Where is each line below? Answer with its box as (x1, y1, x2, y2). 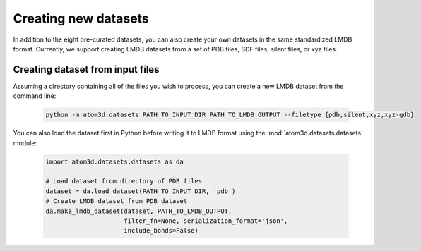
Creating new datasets (13, 11, 150, 26)
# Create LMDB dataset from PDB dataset (45, 197, 187, 205)
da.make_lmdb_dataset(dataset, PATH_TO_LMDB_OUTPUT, (45, 207, 232, 215)
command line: (13, 92, 57, 100)
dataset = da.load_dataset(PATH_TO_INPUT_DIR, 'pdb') (45, 187, 236, 195)
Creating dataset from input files (13, 63, 160, 75)
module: (13, 138, 37, 147)
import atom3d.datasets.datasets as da (45, 157, 184, 166)
